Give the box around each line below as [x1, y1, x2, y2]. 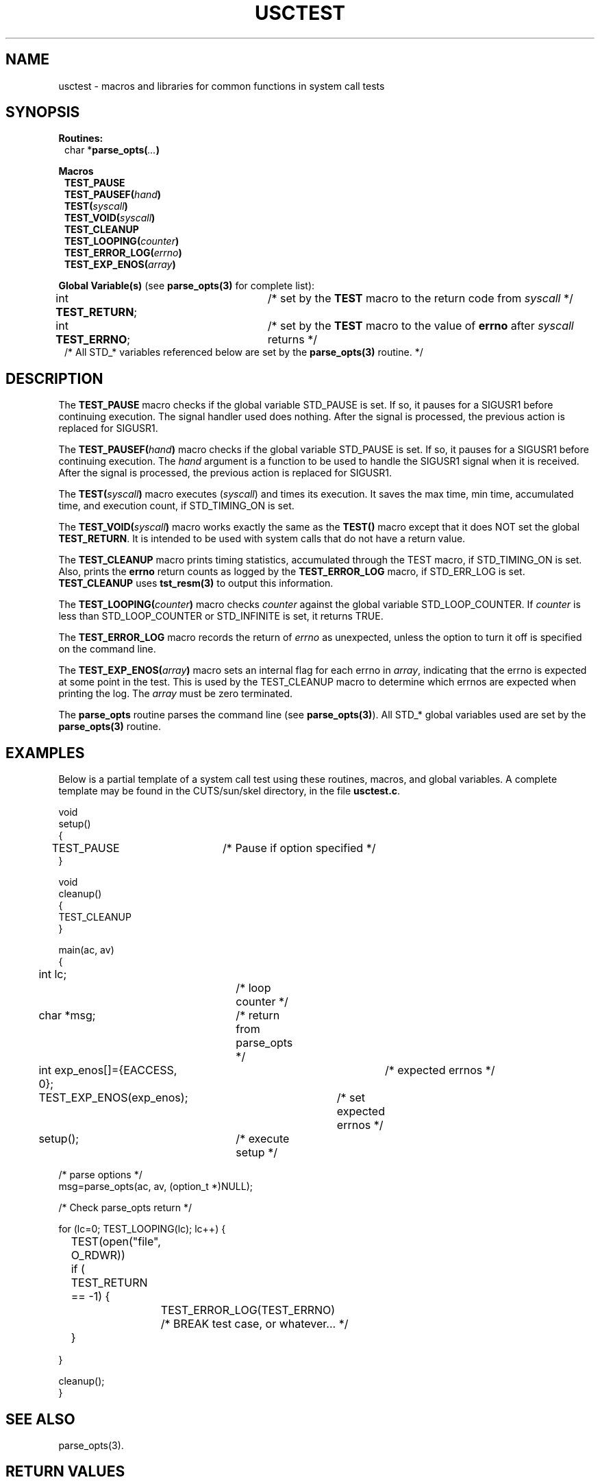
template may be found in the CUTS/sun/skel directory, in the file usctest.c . [58, 785, 401, 797]
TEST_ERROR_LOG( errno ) [64, 247, 182, 259]
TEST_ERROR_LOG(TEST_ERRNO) [160, 1303, 336, 1317]
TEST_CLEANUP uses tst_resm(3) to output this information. [58, 577, 334, 590]
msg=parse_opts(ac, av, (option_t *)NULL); [58, 1180, 253, 1193]
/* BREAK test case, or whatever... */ [160, 1317, 349, 1331]
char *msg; [38, 1008, 96, 1023]
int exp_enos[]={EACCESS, [38, 1063, 177, 1078]
